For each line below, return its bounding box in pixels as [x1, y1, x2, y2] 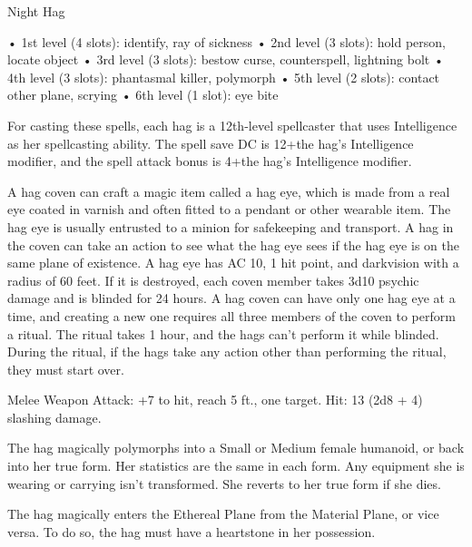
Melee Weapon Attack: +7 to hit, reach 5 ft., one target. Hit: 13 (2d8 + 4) [7, 390, 423, 409]
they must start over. [7, 359, 124, 378]
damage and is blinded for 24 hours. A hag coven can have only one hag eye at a [7, 288, 456, 308]
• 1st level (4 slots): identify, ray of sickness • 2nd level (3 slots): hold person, [7, 32, 446, 51]
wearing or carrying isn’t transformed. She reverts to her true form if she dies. [7, 474, 441, 493]
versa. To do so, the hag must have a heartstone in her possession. [7, 522, 376, 541]
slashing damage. [7, 407, 102, 426]
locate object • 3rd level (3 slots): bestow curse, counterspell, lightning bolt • [7, 50, 444, 69]
